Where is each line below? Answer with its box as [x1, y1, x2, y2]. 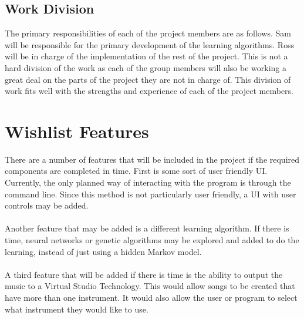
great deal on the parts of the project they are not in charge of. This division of [5, 73, 291, 85]
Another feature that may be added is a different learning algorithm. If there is [5, 222, 289, 234]
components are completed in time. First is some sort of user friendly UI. [5, 164, 268, 177]
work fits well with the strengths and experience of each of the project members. [5, 85, 294, 97]
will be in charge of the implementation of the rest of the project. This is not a [5, 50, 288, 62]
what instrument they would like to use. [5, 303, 148, 315]
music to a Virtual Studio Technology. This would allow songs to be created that [5, 280, 295, 292]
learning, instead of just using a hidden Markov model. [5, 245, 202, 257]
